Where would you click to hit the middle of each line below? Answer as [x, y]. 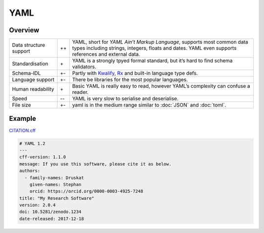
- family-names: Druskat [54, 178]
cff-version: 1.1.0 [43, 157]
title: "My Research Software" [57, 198]
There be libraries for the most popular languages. [130, 80]
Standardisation [30, 64]
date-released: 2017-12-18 [52, 219]
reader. [80, 92]
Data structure [29, 45]
